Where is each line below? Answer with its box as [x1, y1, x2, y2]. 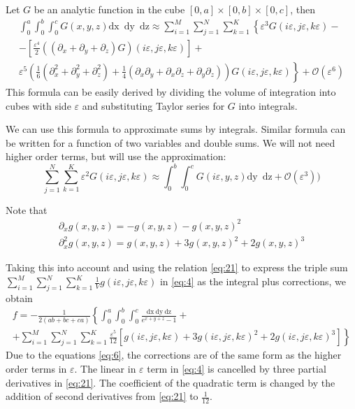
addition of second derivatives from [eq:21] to [6, 389, 198, 403]
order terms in [6, 361, 67, 376]
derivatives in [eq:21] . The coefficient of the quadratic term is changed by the [6, 375, 335, 389]
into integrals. [238, 98, 298, 113]
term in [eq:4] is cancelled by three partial [147, 361, 326, 376]
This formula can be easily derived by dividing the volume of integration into [6, 84, 336, 99]
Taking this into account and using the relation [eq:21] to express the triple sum [6, 260, 348, 275]
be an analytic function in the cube [34, 2, 185, 16]
